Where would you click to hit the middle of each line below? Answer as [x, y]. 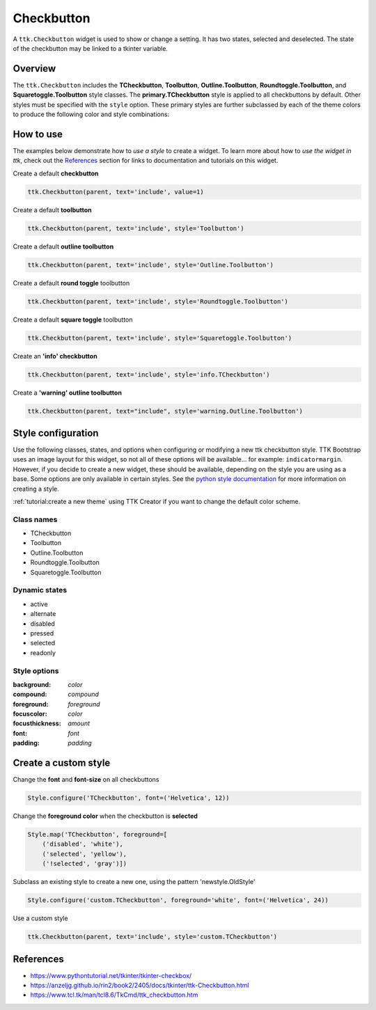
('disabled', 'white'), [83, 844]
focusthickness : [37, 723]
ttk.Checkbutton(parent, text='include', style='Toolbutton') [136, 228]
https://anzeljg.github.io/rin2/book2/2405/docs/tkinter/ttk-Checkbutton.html [140, 986]
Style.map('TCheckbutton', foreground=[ [97, 835]
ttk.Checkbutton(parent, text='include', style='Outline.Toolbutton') [151, 265]
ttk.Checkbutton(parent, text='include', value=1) [116, 192]
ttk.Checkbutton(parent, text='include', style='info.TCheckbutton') [149, 374]
